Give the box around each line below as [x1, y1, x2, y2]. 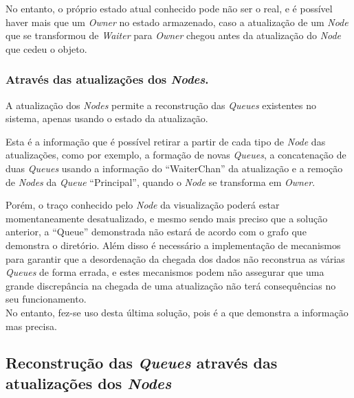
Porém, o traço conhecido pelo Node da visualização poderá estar [5, 198, 280, 212]
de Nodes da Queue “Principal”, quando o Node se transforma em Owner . [5, 174, 316, 189]
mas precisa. [5, 318, 57, 333]
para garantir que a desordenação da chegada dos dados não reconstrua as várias [5, 251, 345, 266]
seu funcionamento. [5, 292, 87, 306]
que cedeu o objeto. [5, 41, 87, 56]
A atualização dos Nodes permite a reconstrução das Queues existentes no [5, 97, 317, 112]
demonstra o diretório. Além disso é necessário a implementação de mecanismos [5, 237, 341, 252]
